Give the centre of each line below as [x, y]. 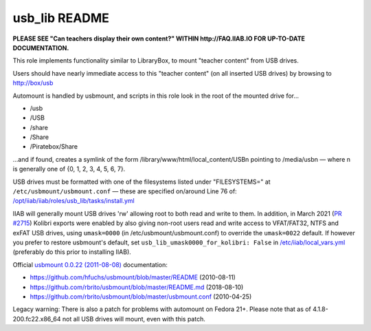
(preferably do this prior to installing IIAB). [72, 252]
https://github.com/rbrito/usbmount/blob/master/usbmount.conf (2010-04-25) [141, 297]
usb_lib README [61, 18]
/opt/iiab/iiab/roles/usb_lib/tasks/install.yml [74, 201]
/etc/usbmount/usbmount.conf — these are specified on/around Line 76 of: [125, 191]
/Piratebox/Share [54, 147]
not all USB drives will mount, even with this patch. [134, 319]
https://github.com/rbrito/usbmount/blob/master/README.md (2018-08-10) [137, 287]
